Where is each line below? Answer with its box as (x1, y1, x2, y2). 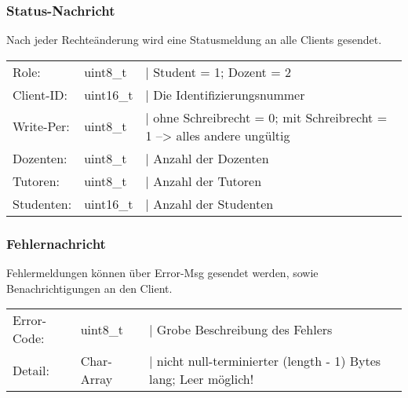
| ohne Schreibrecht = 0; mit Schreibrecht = (145, 108, 388, 126)
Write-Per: (13, 117, 70, 136)
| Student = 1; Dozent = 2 (145, 62, 291, 81)
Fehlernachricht (6, 233, 106, 253)
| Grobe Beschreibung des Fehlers (149, 319, 333, 338)
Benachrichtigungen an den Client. (6, 279, 173, 296)
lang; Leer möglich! (149, 370, 254, 389)
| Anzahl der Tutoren (145, 171, 262, 190)
